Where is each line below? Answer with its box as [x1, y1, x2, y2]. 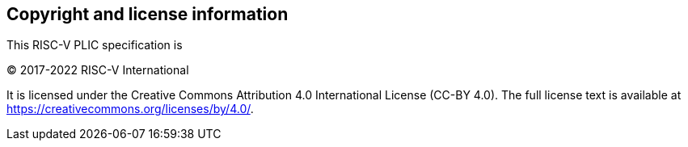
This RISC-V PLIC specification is [6, 38, 183, 52]
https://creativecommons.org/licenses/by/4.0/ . [6, 102, 254, 116]
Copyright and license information [6, 4, 289, 24]
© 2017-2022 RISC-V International [6, 63, 189, 78]
